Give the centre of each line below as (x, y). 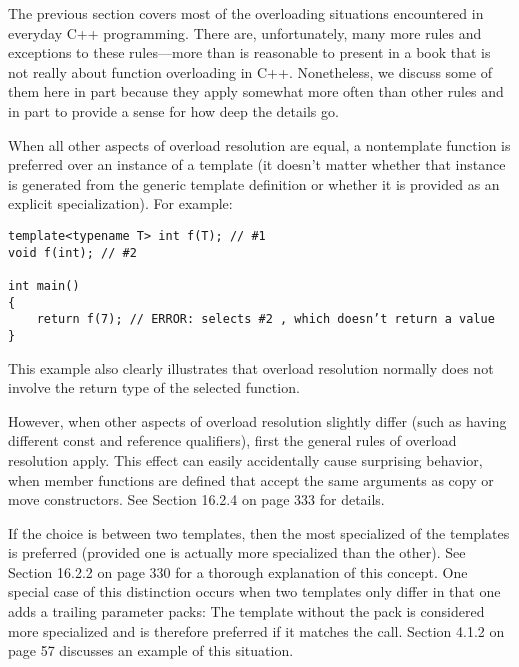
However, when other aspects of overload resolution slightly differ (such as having (257, 420)
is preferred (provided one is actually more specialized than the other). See (237, 552)
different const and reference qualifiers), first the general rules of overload (232, 440)
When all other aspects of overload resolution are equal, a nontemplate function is (259, 144)
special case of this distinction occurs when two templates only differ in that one (254, 591)
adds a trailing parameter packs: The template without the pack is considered (246, 611)
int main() (44, 285)
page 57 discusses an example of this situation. (151, 650)
